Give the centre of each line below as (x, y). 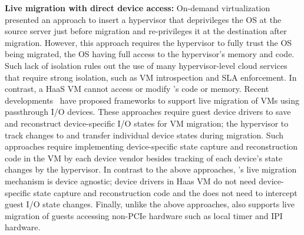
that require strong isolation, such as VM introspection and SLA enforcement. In (151, 77)
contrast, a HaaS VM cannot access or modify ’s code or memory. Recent (137, 89)
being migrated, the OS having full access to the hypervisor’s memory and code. (150, 54)
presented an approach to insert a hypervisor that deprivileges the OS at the (143, 19)
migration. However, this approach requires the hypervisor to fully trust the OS (148, 42)
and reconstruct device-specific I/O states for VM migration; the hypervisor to (147, 123)
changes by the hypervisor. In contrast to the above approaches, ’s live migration (151, 169)
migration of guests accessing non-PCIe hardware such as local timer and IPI (144, 215)
